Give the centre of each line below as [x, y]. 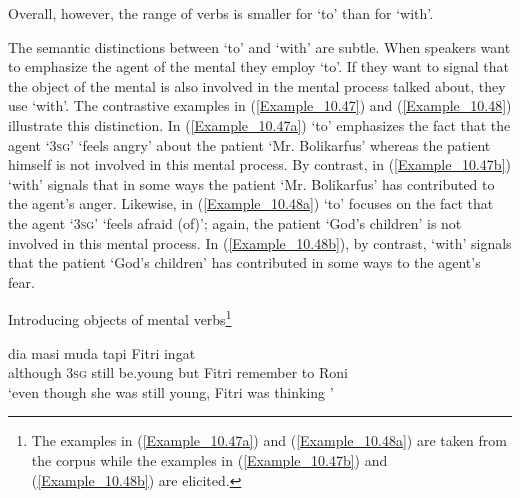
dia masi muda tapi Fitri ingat [102, 352]
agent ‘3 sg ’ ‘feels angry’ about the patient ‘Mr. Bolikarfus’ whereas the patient [249, 144]
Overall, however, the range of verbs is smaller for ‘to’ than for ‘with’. [221, 13]
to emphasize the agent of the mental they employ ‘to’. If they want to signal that [259, 66]
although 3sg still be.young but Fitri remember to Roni [178, 372]
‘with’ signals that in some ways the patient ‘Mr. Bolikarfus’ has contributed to [251, 183]
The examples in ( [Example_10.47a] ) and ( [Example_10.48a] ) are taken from [269, 440]
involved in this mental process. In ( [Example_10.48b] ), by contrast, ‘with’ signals [260, 242]
